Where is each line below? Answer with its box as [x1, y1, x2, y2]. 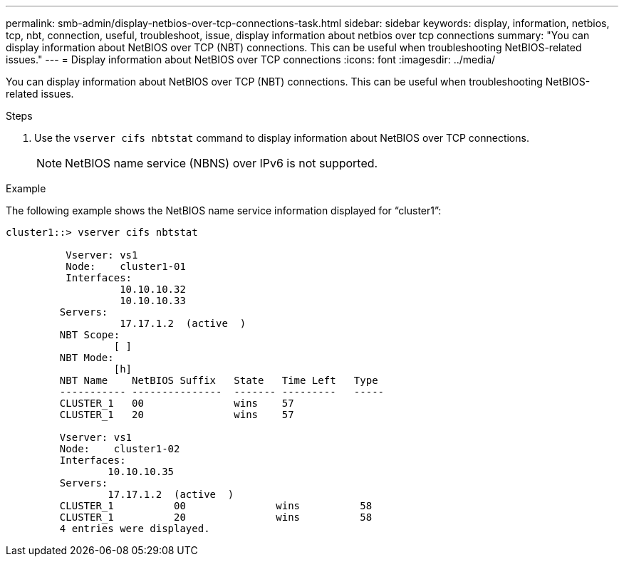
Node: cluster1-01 [66, 261, 186, 272]
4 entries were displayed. [59, 523, 210, 534]
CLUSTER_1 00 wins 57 [59, 397, 294, 409]
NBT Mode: [59, 352, 114, 363]
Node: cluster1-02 [59, 443, 180, 454]
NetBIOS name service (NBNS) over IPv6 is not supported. [65, 156, 378, 170]
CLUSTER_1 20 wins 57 [59, 409, 294, 420]
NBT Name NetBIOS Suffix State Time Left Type [59, 375, 378, 386]
